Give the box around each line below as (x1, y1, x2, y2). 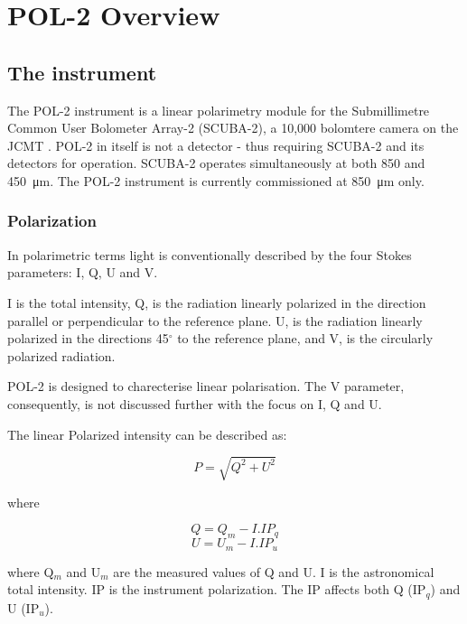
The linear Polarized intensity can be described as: (7, 424, 287, 443)
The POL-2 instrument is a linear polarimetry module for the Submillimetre (7, 100, 430, 119)
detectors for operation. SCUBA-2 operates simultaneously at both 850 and (7, 154, 425, 172)
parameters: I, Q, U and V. (7, 263, 158, 282)
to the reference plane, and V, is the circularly (177, 329, 434, 348)
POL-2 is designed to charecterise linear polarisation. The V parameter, (7, 377, 405, 396)
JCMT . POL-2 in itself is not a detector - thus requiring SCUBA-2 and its (7, 135, 425, 154)
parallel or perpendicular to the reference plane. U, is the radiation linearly (7, 311, 423, 330)
